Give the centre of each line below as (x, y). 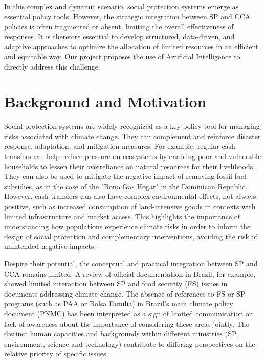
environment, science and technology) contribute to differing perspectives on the (130, 343)
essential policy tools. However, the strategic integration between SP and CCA (127, 16)
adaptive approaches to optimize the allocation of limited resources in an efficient (131, 46)
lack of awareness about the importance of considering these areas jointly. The (127, 323)
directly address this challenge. (52, 66)
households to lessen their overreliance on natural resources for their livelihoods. (130, 166)
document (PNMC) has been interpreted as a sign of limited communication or (128, 313)
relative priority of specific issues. (56, 354)
